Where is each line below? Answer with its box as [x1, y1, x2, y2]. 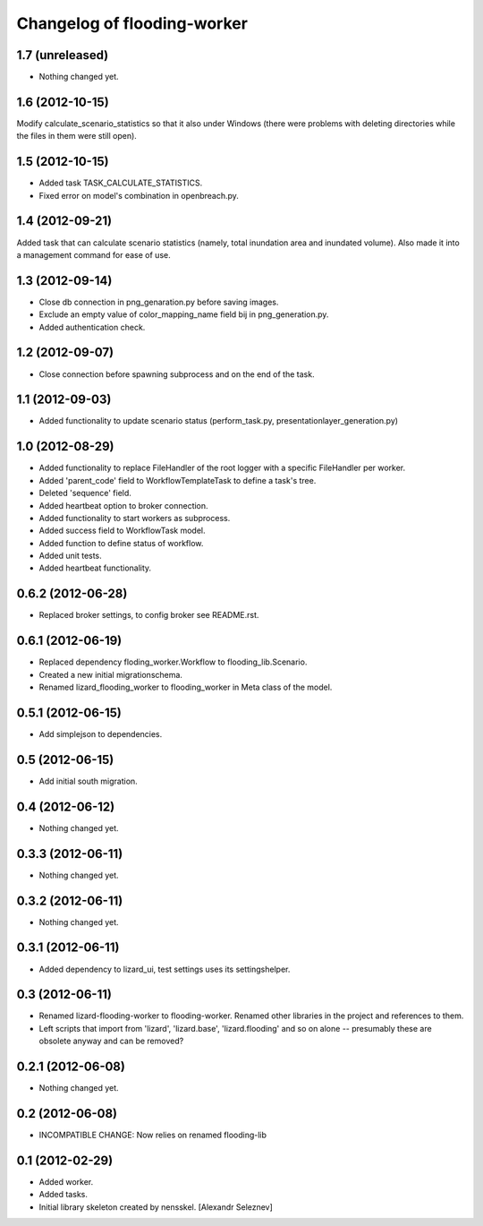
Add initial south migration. [38, 776, 138, 786]
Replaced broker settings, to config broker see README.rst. [38, 610, 259, 621]
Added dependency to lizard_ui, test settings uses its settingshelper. [38, 964, 291, 974]
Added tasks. [38, 1189, 89, 1200]
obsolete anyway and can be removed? [38, 1035, 184, 1047]
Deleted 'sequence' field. [38, 488, 131, 499]
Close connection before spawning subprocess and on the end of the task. [38, 368, 315, 380]
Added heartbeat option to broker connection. [38, 500, 209, 510]
